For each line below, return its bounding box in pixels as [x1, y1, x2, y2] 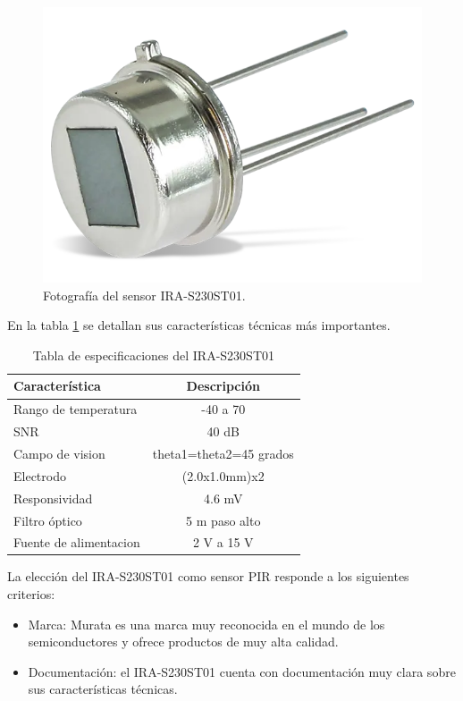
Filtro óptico [13, 511, 82, 529]
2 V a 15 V [192, 533, 254, 552]
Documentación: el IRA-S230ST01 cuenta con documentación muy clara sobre [28, 662, 456, 680]
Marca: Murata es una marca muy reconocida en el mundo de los [28, 614, 385, 633]
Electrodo [13, 466, 66, 485]
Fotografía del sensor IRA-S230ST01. [43, 285, 246, 304]
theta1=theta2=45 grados [152, 444, 294, 462]
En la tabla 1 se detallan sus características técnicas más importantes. [7, 316, 391, 334]
